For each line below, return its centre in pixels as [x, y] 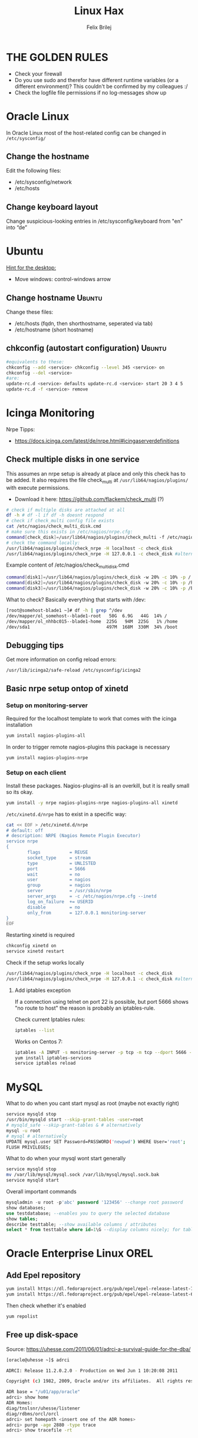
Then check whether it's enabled [46, 1306]
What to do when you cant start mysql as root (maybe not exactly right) [93, 1104]
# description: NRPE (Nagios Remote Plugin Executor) [74, 836]
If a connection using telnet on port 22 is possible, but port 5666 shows [101, 1001]
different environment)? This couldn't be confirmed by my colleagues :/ [101, 86]
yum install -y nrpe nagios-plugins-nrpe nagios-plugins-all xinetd [92, 803]
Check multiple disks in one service [73, 459]
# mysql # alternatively [37, 1136]
